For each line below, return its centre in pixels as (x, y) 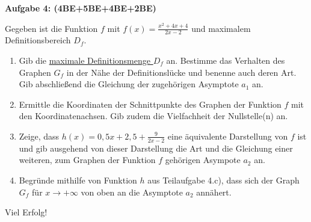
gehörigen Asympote (203, 160)
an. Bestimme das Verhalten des (226, 60)
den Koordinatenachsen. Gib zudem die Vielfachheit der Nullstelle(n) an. (153, 116)
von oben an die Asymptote (132, 192)
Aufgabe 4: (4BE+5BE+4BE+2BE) (81, 8)
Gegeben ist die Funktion (51, 28)
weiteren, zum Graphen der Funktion (87, 160)
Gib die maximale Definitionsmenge (85, 60)
